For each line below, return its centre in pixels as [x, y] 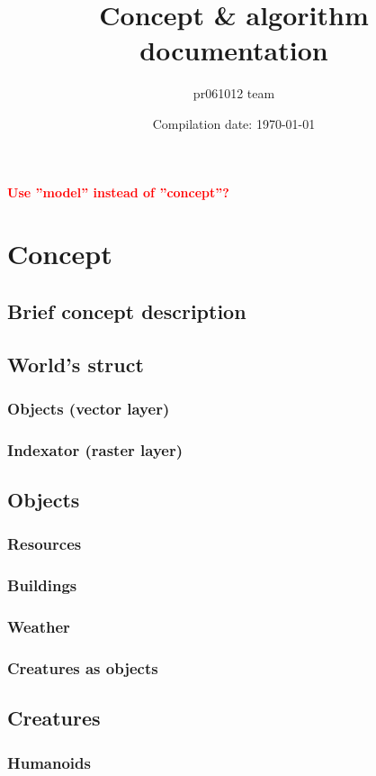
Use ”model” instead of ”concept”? [118, 192]
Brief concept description [127, 310]
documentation [234, 50]
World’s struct [76, 364]
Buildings [42, 585]
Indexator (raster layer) [95, 449]
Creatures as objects [83, 667]
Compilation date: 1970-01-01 [234, 123]
